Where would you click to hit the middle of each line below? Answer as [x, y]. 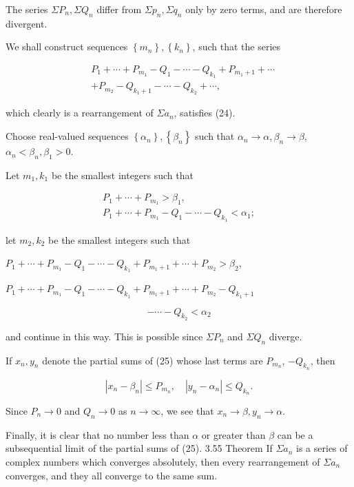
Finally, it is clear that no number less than [97, 434]
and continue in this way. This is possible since [104, 336]
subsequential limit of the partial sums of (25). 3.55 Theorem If [139, 448]
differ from [119, 9]
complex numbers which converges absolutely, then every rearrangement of [163, 461]
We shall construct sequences [67, 46]
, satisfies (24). [205, 113]
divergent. [27, 23]
